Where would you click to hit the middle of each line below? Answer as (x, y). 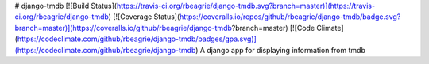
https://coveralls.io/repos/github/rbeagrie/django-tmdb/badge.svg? (290, 17)
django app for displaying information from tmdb (286, 50)
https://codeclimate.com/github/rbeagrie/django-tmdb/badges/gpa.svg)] (137, 39)
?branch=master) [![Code (273, 28)
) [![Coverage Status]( (144, 17)
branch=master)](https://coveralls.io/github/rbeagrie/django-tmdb (123, 28)
